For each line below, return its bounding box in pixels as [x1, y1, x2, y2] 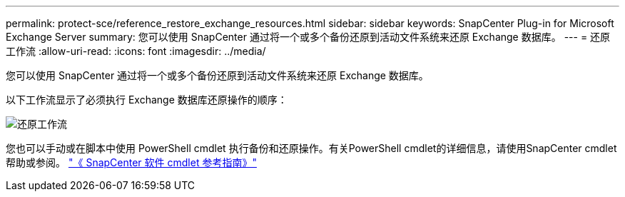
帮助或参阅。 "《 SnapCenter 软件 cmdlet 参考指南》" [6, 156, 257, 168]
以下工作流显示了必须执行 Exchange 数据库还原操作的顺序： [6, 94, 288, 106]
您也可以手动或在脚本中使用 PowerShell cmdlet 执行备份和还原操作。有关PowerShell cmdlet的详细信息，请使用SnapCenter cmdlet [6, 142, 617, 154]
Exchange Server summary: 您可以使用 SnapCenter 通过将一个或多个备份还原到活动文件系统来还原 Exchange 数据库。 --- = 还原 [6, 31, 611, 43]
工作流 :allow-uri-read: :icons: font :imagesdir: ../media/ [6, 45, 266, 57]
